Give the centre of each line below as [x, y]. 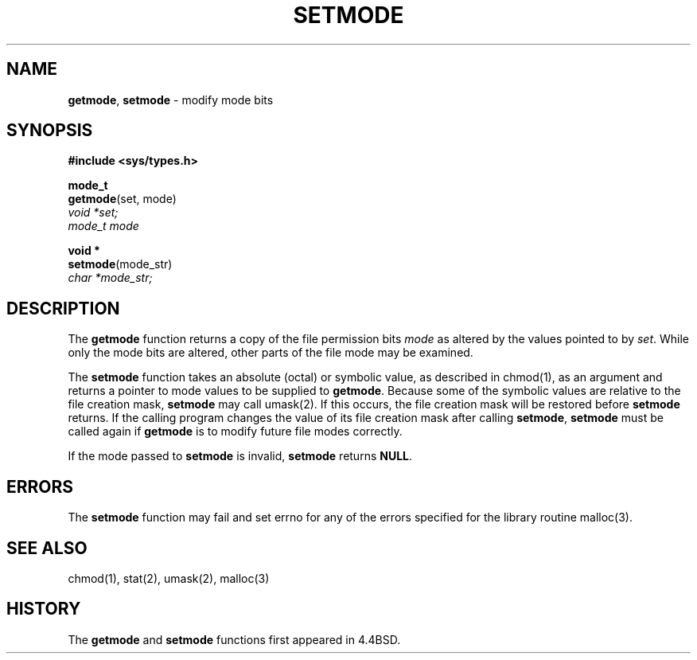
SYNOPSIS [50, 131]
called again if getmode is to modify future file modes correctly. [235, 432]
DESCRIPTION [63, 308]
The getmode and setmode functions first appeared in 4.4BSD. [234, 639]
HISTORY [44, 609]
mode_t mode [103, 226]
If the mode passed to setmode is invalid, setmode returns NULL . [240, 456]
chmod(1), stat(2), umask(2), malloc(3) [169, 578]
